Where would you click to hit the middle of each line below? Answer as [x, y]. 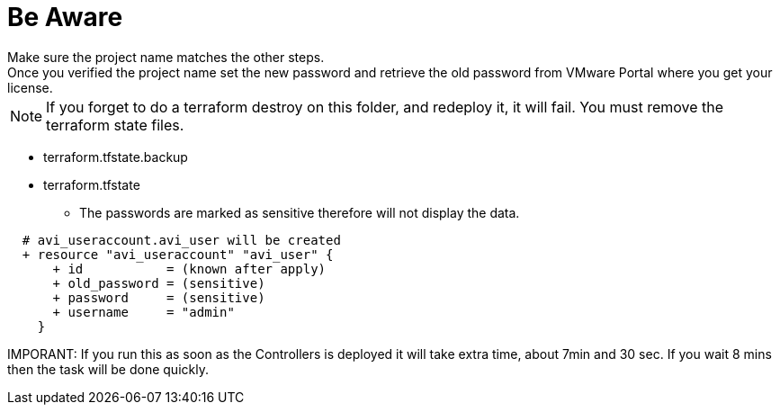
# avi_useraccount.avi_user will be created [181, 240]
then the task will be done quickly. [108, 369]
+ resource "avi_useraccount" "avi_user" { [178, 254]
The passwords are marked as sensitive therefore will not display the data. [300, 212]
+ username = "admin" [143, 312]
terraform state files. [115, 125]
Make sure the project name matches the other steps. [166, 57]
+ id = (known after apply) [189, 269]
